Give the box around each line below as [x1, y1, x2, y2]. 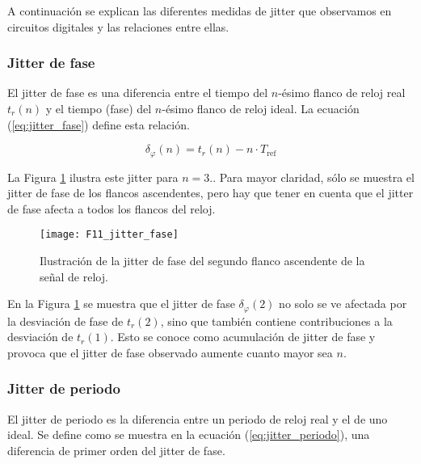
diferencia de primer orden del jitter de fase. [7, 441, 225, 458]
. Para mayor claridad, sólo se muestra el [213, 168, 415, 185]
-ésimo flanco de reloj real [278, 84, 406, 101]
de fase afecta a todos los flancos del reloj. [7, 200, 216, 217]
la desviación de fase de [7, 312, 124, 329]
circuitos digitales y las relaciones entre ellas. [7, 18, 229, 35]
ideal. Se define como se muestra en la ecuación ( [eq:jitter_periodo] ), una [7, 426, 370, 443]
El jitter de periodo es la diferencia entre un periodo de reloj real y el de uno [7, 410, 388, 427]
